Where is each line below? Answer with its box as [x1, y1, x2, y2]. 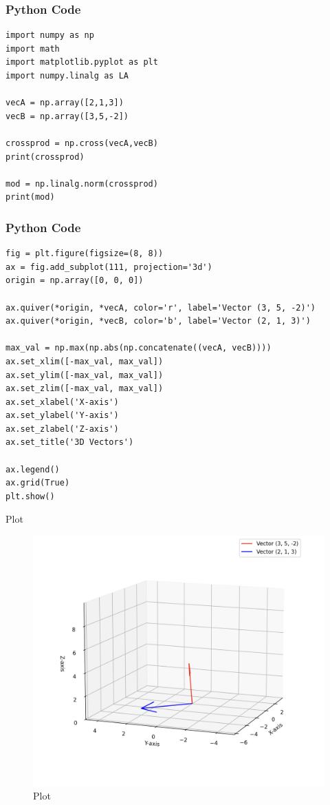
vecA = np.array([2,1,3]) [5, 98, 124, 108]
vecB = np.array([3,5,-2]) [5, 111, 129, 121]
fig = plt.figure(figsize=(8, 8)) [5, 249, 164, 259]
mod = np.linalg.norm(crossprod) [5, 178, 158, 189]
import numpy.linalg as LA [5, 71, 129, 81]
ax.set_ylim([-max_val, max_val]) [5, 370, 164, 380]
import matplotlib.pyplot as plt [5, 57, 158, 67]
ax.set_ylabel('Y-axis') [5, 410, 119, 421]
